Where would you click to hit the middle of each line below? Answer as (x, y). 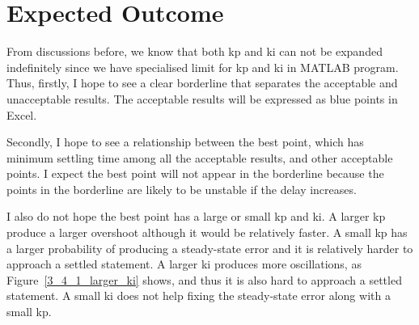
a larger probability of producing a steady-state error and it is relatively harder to (210, 248)
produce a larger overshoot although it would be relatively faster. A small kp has (207, 232)
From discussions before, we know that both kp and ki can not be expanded (195, 51)
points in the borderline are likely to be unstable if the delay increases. (182, 189)
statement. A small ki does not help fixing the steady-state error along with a (199, 295)
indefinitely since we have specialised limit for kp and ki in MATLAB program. (203, 67)
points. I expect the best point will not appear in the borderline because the (195, 173)
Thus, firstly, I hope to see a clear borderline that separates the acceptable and (202, 83)
